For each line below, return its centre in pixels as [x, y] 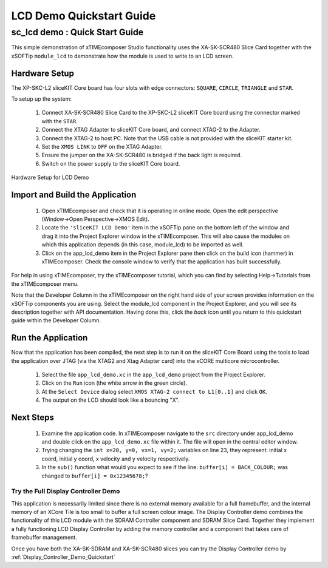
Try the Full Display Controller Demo [66, 492]
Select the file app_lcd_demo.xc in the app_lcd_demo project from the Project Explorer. [153, 374]
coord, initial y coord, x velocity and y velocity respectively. [116, 459]
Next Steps [32, 417]
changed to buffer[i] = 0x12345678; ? [95, 476]
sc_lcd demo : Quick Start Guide [77, 32]
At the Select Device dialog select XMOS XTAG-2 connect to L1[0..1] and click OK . [154, 391]
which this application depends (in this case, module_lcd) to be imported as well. [143, 245]
